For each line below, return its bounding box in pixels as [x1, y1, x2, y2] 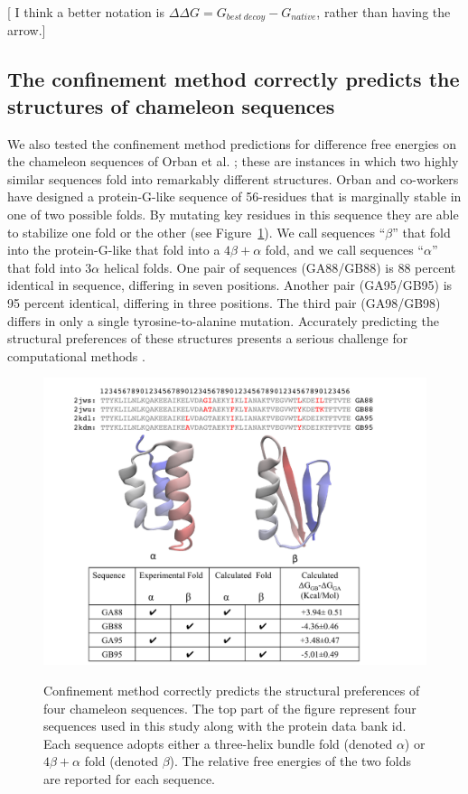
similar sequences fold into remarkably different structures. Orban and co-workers [7, 169, 459, 188]
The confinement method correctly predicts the [7, 65, 460, 93]
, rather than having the [316, 3, 451, 21]
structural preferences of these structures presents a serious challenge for [7, 329, 408, 348]
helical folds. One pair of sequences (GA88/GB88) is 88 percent [103, 257, 456, 276]
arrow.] [7, 21, 46, 40]
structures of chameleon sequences [7, 91, 335, 119]
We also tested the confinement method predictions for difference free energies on [7, 134, 457, 153]
